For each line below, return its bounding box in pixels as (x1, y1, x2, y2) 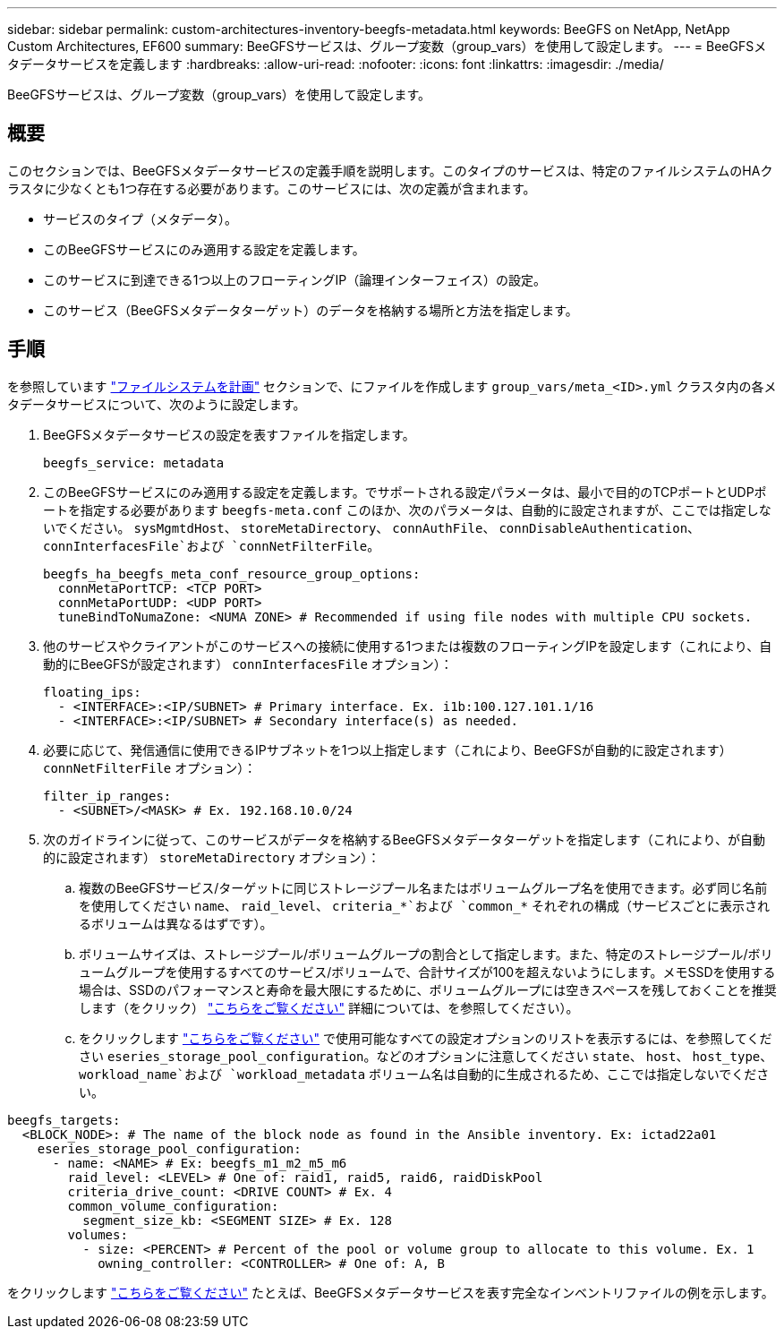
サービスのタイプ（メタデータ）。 (43, 210, 237, 227)
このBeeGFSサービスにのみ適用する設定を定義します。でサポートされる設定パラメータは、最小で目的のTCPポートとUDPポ (43, 484, 767, 500)
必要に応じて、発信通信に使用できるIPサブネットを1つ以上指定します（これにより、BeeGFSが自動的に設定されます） (43, 741, 732, 758)
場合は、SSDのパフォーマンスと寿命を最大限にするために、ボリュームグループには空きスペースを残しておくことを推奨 (79, 981, 777, 998)
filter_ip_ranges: (43, 788, 172, 803)
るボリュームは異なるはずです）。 (79, 915, 273, 931)
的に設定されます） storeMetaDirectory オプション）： (43, 849, 380, 865)
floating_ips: (43, 684, 141, 699)
